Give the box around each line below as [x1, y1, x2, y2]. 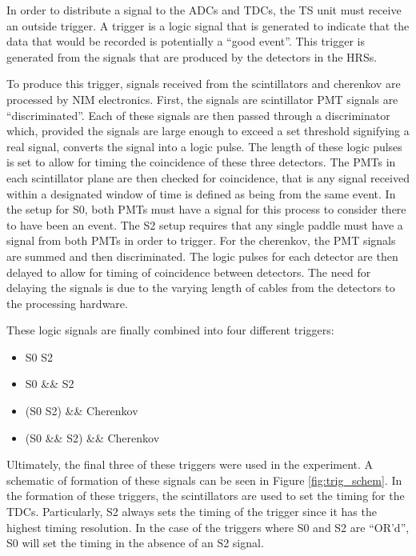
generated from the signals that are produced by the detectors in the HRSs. [6, 48, 378, 65]
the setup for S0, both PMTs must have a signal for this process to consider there [6, 201, 406, 218]
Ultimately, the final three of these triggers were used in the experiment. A [6, 456, 374, 473]
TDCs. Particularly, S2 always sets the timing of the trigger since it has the [6, 503, 377, 520]
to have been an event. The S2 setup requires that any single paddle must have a [6, 216, 403, 233]
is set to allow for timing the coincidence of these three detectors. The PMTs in [6, 154, 396, 170]
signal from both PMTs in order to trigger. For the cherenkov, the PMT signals [6, 232, 396, 249]
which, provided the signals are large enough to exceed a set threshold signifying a [6, 122, 410, 139]
